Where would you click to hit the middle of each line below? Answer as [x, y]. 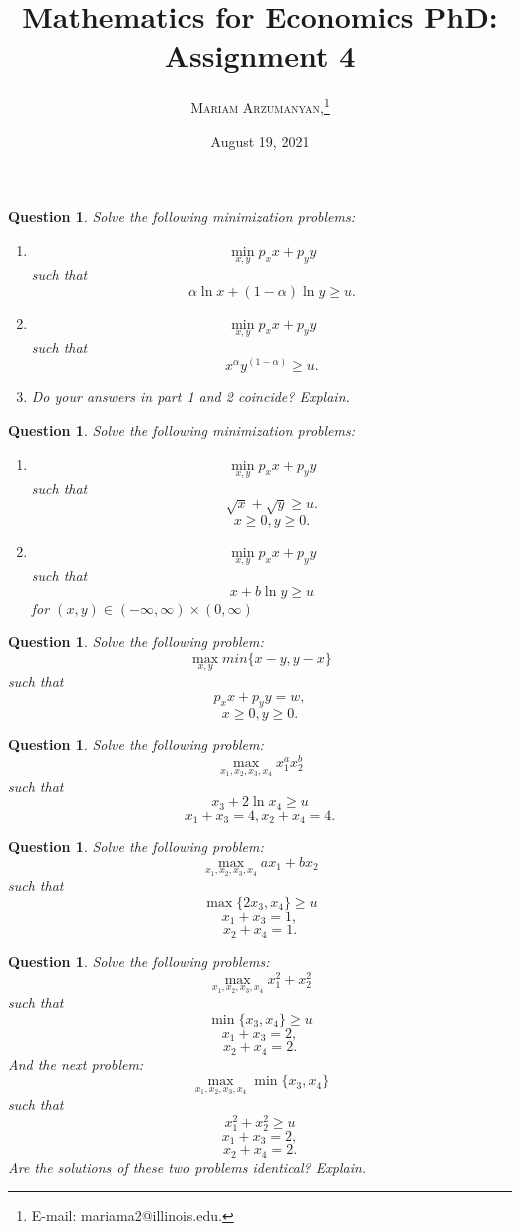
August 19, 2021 [260, 140]
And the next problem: [76, 1063]
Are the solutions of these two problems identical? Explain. [187, 1166]
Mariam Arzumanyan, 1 [260, 105]
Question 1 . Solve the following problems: [139, 960]
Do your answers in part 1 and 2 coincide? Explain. [190, 396]
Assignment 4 [260, 55]
